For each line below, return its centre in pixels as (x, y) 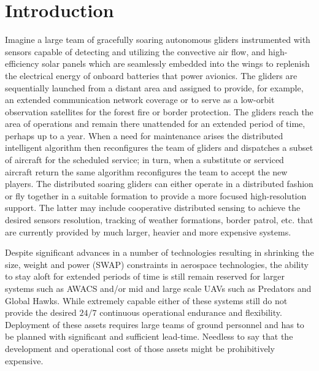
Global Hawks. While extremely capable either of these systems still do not (146, 300)
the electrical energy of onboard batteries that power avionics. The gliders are (151, 75)
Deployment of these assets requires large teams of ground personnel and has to (155, 324)
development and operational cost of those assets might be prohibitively (140, 348)
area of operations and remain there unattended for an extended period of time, (155, 124)
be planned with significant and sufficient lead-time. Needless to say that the (149, 336)
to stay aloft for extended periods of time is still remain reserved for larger (145, 276)
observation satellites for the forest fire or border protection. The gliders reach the (159, 111)
